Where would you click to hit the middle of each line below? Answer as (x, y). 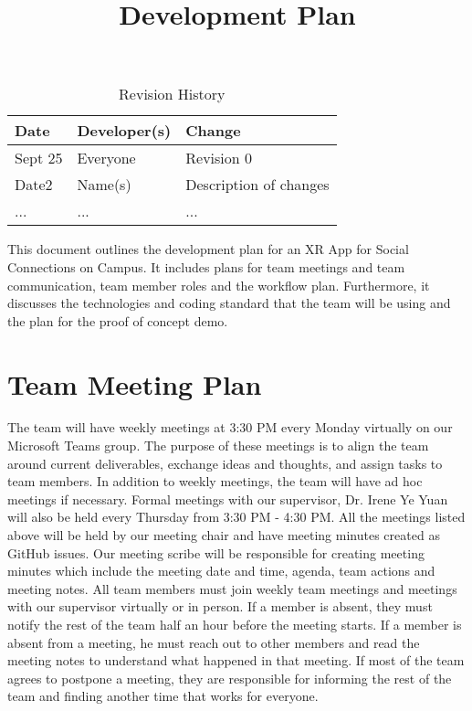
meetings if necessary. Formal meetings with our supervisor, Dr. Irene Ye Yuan (228, 499)
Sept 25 (39, 158)
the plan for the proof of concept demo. (118, 320)
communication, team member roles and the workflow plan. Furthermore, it (219, 285)
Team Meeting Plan (135, 383)
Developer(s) (124, 131)
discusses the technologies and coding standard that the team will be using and (229, 303)
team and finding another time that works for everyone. (163, 696)
